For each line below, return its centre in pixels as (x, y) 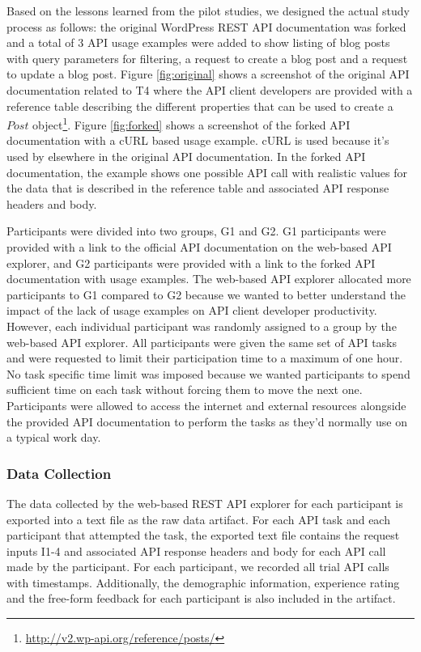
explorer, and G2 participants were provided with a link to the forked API (191, 262)
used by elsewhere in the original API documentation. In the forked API (186, 156)
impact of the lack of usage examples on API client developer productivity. (192, 310)
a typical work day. (54, 437)
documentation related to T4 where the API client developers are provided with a (210, 89)
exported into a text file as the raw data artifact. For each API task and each (198, 519)
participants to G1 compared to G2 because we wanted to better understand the (206, 294)
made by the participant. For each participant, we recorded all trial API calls (198, 567)
